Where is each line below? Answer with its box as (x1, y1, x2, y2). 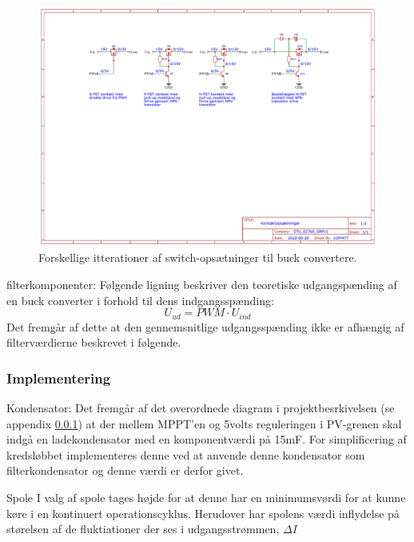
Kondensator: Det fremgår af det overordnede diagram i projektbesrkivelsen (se (6, 399, 395, 416)
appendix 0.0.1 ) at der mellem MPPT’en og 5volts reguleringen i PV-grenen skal (6, 415, 402, 432)
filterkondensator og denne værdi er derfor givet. (6, 462, 244, 479)
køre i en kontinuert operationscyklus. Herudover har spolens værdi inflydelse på (6, 504, 400, 521)
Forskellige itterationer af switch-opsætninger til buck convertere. (38, 249, 357, 266)
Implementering (6, 367, 111, 387)
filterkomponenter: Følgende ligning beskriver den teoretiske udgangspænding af (6, 275, 397, 292)
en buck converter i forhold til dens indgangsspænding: (6, 291, 274, 308)
